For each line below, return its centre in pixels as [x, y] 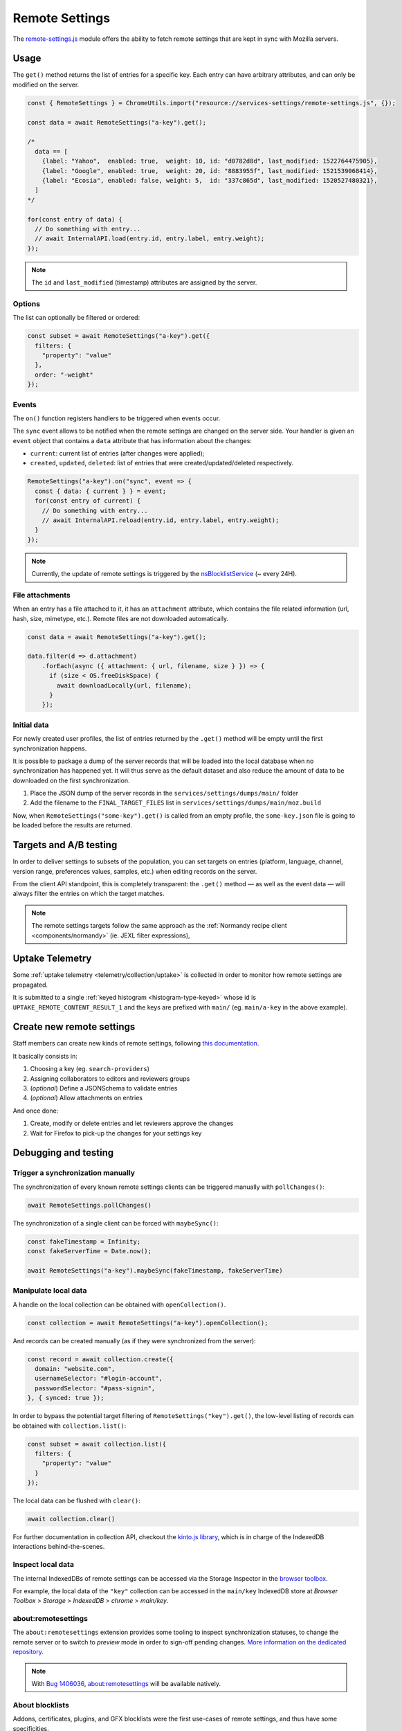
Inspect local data [43, 1565]
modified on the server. [46, 84]
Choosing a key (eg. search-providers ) [90, 1069]
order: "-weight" [64, 375]
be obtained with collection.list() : [70, 1426]
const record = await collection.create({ [100, 1359]
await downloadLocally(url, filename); [124, 685]
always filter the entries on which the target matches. [89, 894]
